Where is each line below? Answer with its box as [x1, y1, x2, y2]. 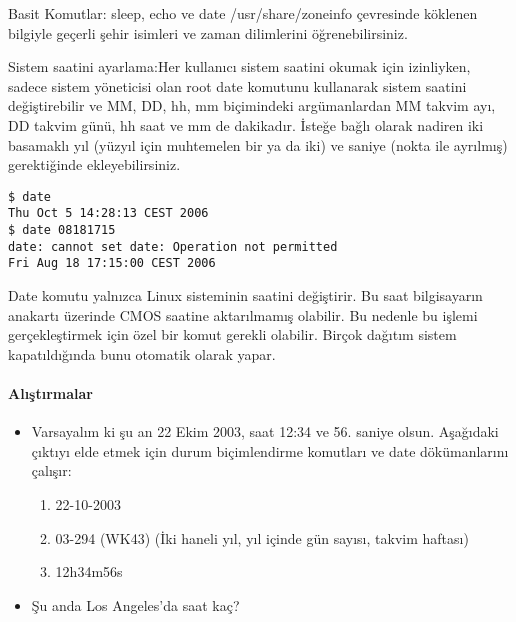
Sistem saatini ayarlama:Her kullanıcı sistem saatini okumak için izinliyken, [8, 56, 471, 77]
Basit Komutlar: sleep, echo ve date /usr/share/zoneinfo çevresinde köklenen [8, 3, 478, 23]
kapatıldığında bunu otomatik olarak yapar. [8, 343, 276, 364]
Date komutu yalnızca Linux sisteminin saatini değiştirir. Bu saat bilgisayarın [8, 285, 483, 306]
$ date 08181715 [8, 223, 116, 238]
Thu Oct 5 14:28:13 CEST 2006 [8, 206, 209, 221]
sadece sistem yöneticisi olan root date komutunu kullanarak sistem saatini [8, 75, 467, 96]
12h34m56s [55, 561, 123, 582]
